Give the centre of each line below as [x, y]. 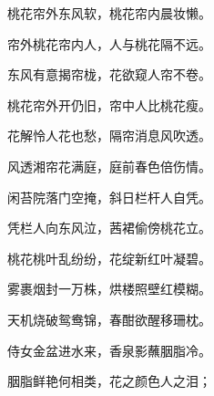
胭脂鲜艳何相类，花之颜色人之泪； [109, 381]
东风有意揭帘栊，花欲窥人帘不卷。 [109, 74]
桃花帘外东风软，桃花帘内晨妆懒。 [109, 13]
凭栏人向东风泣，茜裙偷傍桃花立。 [109, 228]
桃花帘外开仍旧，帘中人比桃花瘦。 [109, 104]
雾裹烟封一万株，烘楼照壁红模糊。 [109, 289]
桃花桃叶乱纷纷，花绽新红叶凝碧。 [109, 258]
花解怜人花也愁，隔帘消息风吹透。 [109, 135]
